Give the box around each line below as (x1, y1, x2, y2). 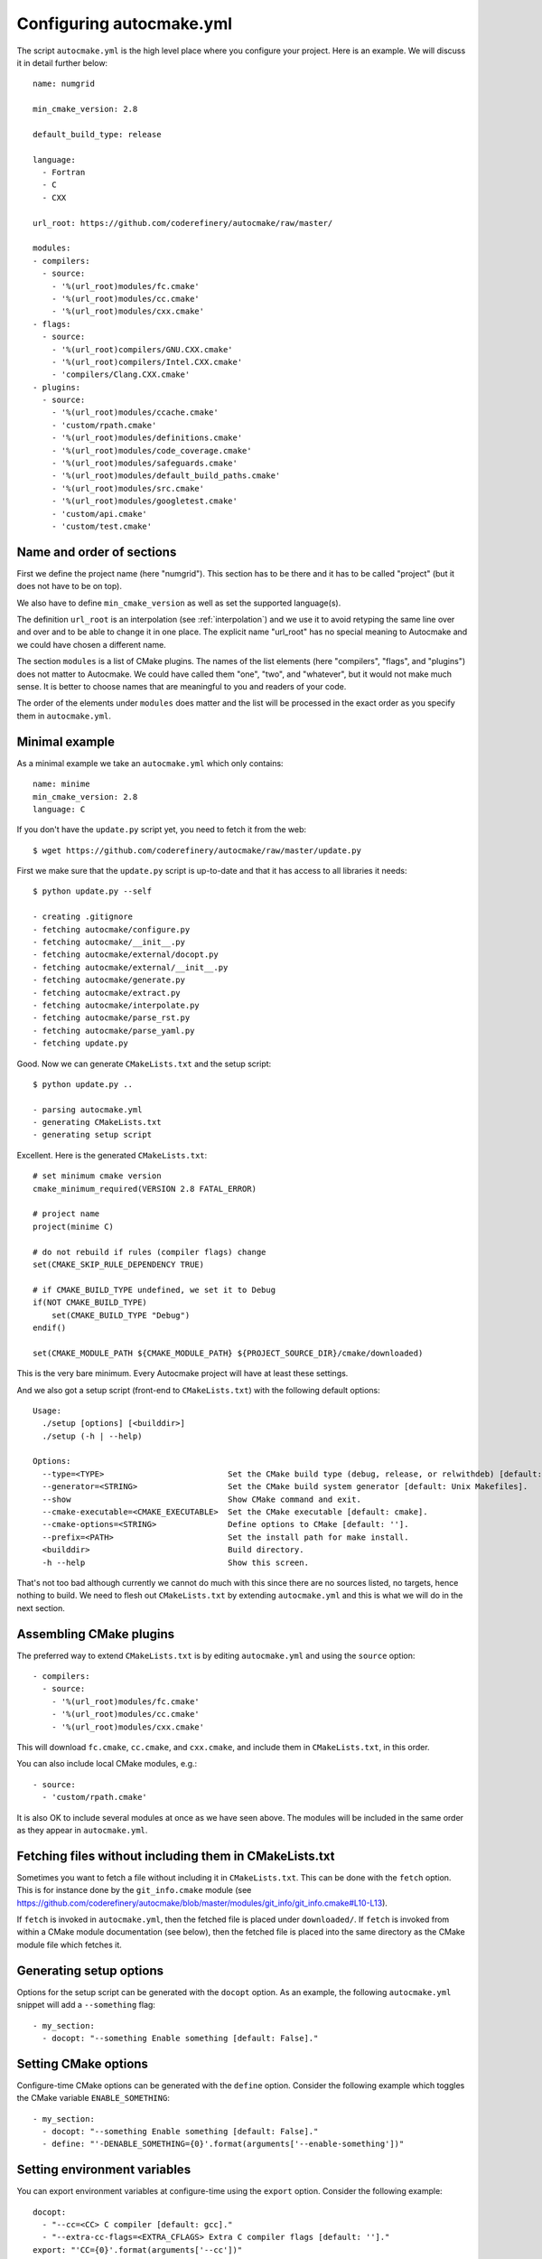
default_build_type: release (33, 129, 162, 139)
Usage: (33, 1405, 62, 1416)
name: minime (33, 779, 90, 790)
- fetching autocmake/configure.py (33, 924, 191, 934)
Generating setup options (16, 1963, 164, 1978)
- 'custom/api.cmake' (51, 509, 148, 519)
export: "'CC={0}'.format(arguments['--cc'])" (33, 2245, 243, 2254)
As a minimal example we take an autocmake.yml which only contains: (16, 757, 284, 768)
